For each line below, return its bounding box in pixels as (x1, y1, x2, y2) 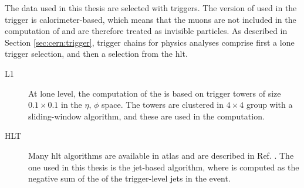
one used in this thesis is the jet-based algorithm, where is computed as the (28, 160, 299, 173)
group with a (246, 98, 293, 111)
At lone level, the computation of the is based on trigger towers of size (28, 87, 281, 99)
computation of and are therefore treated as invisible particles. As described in (5, 25, 288, 37)
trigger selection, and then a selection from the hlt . (5, 47, 188, 60)
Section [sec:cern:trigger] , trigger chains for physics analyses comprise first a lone (5, 36, 295, 48)
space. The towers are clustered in (102, 98, 224, 111)
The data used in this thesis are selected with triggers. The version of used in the (5, 2, 297, 13)
